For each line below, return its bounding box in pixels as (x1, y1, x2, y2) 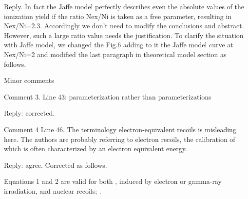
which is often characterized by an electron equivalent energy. (4, 143, 187, 154)
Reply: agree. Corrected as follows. (4, 159, 107, 170)
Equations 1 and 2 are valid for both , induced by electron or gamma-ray (4, 176, 222, 186)
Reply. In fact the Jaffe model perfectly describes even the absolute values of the (4, 1, 245, 11)
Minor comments (4, 75, 54, 85)
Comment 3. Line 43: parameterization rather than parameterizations (4, 91, 211, 101)
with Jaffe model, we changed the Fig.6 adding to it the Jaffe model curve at (4, 40, 233, 50)
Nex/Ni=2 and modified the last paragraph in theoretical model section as (4, 49, 227, 59)
